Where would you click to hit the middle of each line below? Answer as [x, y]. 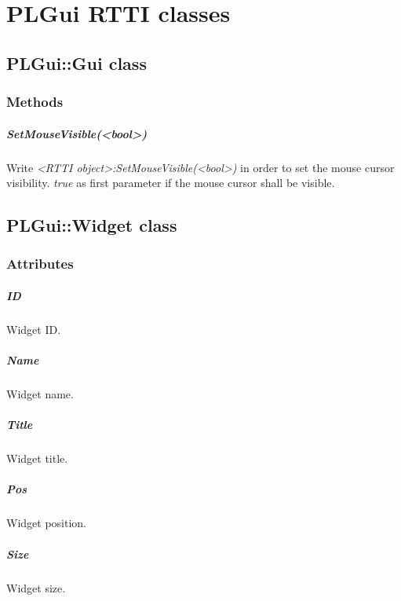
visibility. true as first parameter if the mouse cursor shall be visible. [171, 183]
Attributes [40, 264]
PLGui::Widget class [92, 225]
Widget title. [37, 458]
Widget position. [46, 523]
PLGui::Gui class [77, 62]
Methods [35, 102]
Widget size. [36, 587]
